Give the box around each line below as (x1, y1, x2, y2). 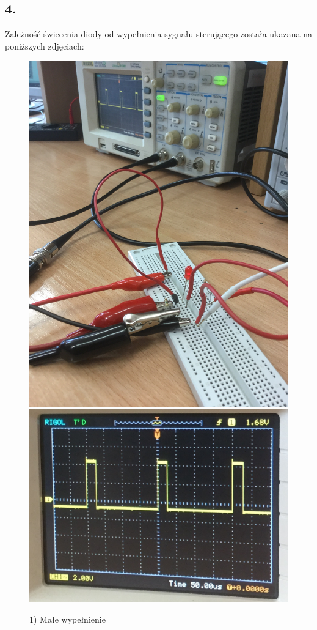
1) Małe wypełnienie (29, 613, 106, 626)
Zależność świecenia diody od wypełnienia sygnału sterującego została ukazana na (5, 28, 312, 40)
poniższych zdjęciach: (5, 39, 84, 52)
